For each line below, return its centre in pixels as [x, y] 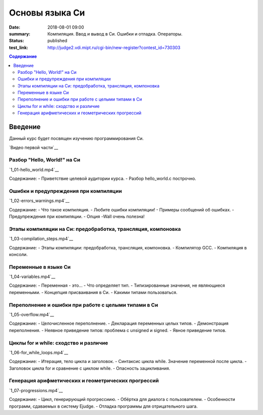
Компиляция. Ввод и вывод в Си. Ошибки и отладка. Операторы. [115, 34]
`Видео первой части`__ [34, 147]
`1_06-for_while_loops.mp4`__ [38, 352]
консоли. [18, 254]
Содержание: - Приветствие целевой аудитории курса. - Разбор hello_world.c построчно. [103, 179]
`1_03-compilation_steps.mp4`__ [41, 239]
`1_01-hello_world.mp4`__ [34, 170]
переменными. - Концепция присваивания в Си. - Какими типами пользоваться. [93, 292]
